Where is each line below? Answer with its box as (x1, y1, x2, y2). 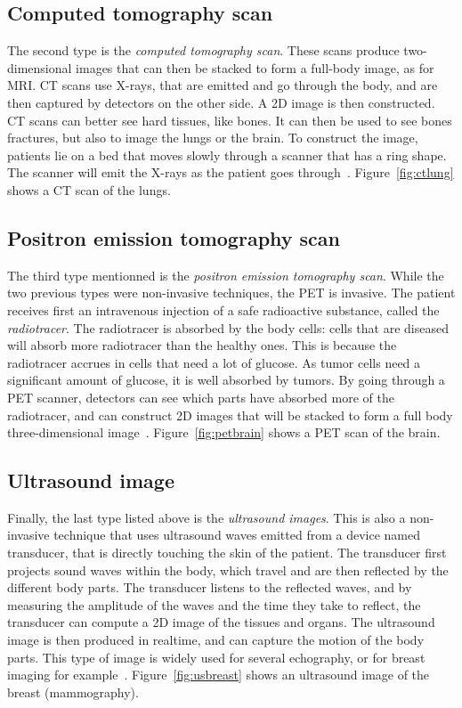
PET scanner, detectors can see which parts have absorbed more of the (7, 387, 394, 406)
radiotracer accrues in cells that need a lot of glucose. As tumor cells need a (7, 353, 421, 371)
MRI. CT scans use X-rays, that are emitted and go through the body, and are (7, 76, 438, 94)
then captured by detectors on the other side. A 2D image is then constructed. (7, 93, 435, 111)
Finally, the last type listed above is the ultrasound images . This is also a (7, 508, 406, 526)
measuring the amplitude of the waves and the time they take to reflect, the (7, 595, 421, 614)
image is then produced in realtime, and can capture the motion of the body (7, 631, 425, 649)
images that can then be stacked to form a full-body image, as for (76, 58, 434, 77)
